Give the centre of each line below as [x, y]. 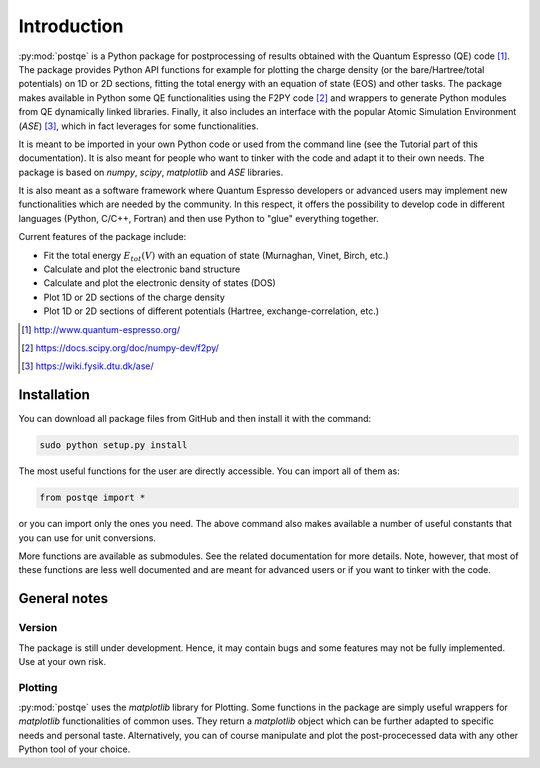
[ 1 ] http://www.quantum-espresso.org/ [101, 329]
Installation [54, 395]
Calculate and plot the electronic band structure [142, 269]
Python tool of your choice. [74, 749]
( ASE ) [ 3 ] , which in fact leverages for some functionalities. [138, 126]
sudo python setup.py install [113, 445]
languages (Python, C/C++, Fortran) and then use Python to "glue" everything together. [198, 218]
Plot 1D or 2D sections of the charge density [134, 297]
